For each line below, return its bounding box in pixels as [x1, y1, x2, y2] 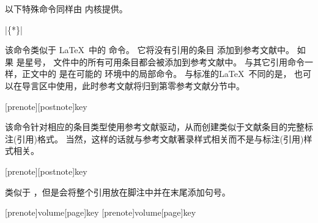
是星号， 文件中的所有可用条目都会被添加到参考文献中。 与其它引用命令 [16, 55, 305, 68]
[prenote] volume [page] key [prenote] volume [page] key [5, 206, 196, 219]
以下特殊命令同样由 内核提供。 [5, 2, 128, 15]
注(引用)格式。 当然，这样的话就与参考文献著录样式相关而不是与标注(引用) [5, 132, 304, 145]
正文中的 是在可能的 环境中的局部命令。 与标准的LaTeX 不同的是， [21, 67, 292, 80]
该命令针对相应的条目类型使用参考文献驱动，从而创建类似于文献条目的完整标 [5, 120, 313, 133]
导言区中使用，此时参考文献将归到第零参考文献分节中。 [21, 79, 245, 92]
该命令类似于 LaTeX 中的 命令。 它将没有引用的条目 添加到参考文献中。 [5, 43, 295, 56]
